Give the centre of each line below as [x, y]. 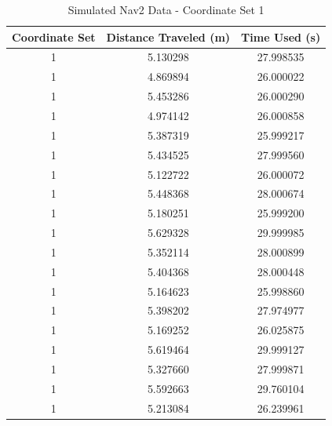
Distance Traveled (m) [168, 36]
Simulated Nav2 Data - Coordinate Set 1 [166, 9]
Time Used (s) [281, 36]
